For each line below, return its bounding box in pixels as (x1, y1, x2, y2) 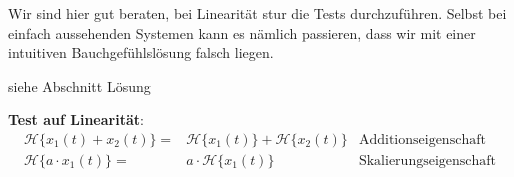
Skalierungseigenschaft (358, 154, 497, 169)
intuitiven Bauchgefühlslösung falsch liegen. (8, 42, 274, 63)
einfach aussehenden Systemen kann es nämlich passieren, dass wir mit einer (8, 22, 476, 43)
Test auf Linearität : (8, 109, 144, 130)
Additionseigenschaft (358, 132, 486, 147)
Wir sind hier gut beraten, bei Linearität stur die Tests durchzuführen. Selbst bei (8, 3, 507, 23)
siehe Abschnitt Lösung (8, 75, 151, 96)
